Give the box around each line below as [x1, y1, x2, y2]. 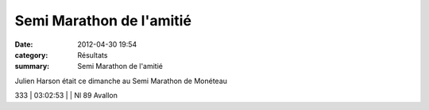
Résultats [77, 50, 108, 59]
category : [14, 50, 48, 59]
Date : [14, 40, 33, 49]
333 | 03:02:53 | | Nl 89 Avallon [14, 91, 118, 101]
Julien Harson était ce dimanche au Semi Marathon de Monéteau [14, 76, 228, 85]
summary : [14, 62, 50, 71]
